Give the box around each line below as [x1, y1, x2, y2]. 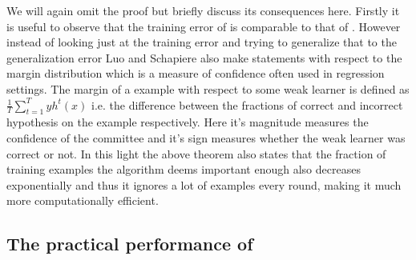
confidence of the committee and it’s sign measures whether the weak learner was [6, 129, 406, 146]
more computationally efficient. [6, 192, 159, 209]
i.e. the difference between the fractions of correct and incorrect [91, 96, 403, 113]
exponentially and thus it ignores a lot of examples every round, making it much [6, 176, 402, 193]
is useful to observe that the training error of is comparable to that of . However [6, 18, 401, 34]
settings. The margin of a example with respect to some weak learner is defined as [6, 80, 410, 97]
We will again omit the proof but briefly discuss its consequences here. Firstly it [6, 2, 400, 18]
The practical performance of [6, 231, 253, 256]
